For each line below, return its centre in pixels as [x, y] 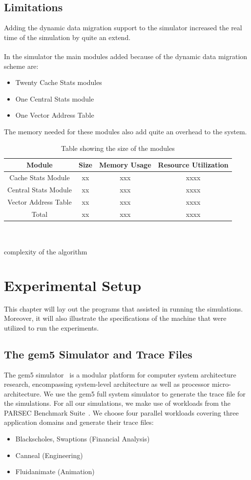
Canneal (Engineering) [49, 455]
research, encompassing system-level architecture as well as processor [107, 384]
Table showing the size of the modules [118, 148]
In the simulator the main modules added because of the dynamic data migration [126, 56]
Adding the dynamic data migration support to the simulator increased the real [123, 28]
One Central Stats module [55, 98]
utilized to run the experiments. [52, 327]
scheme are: [21, 66]
